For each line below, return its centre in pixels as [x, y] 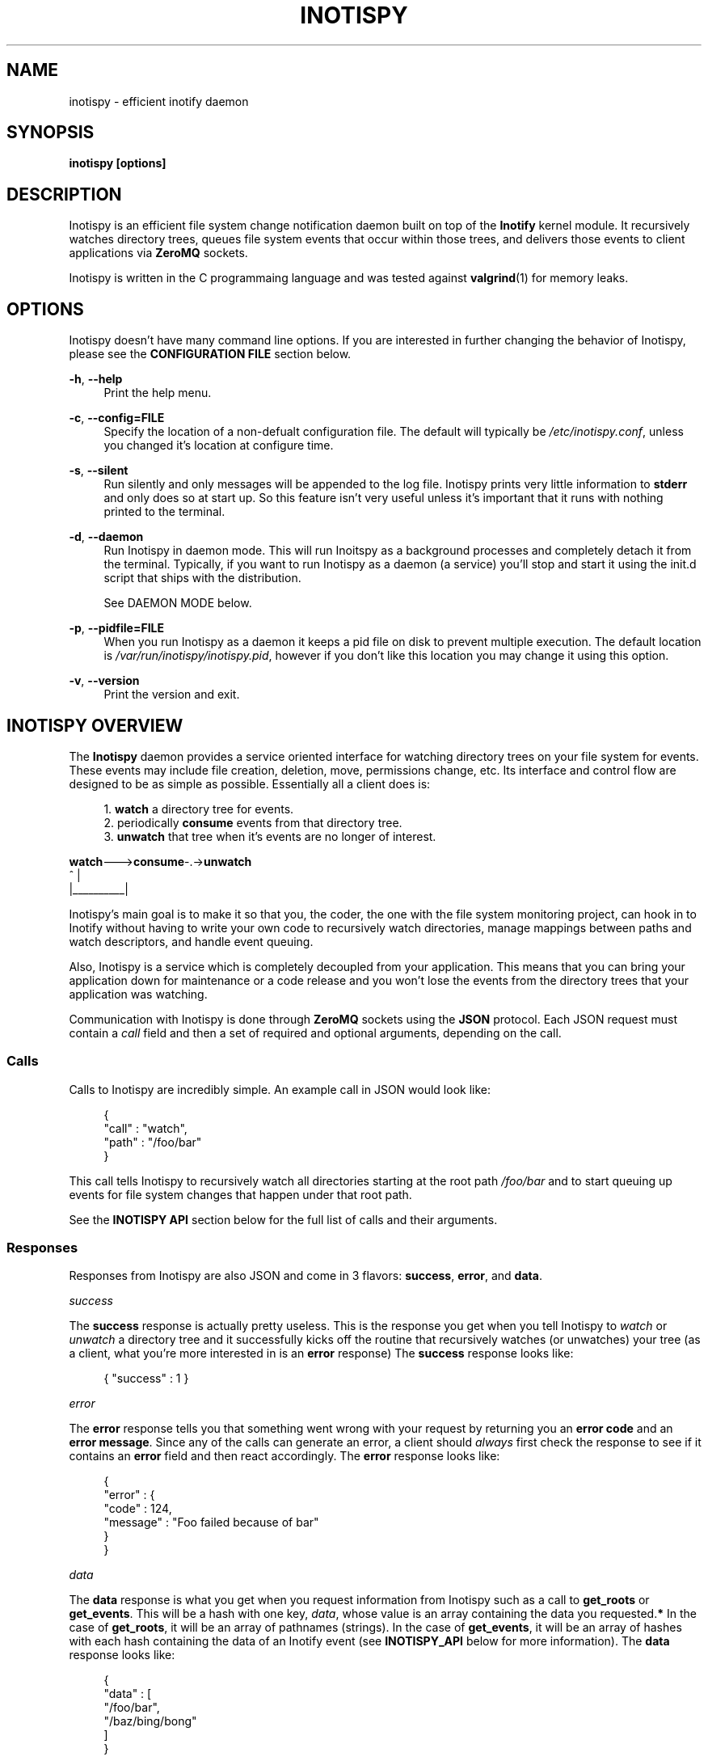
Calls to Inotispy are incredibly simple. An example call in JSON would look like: [280, 1089]
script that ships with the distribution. [202, 578]
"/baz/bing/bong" [150, 1721]
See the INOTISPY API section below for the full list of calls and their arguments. [283, 1219]
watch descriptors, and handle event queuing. [191, 941]
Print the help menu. [158, 393]
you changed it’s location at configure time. [219, 446]
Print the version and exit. [172, 695]
